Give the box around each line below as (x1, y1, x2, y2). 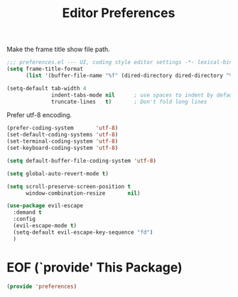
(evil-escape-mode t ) (13, 222, 77, 229)
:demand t (13, 209, 42, 216)
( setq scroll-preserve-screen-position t (6, 183, 131, 190)
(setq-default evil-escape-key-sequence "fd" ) (13, 229, 153, 236)
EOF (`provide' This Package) (6, 259, 183, 275)
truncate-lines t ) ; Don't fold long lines (51, 98, 207, 105)
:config (13, 215, 36, 223)
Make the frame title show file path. (6, 45, 111, 54)
